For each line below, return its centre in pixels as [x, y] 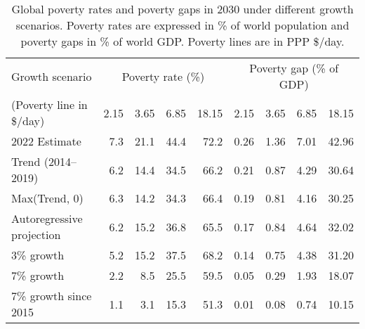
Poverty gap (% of [294, 68]
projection [36, 234]
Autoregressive [47, 218]
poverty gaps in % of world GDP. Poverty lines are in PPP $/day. [182, 41]
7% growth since [52, 296]
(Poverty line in [49, 104]
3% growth [38, 255]
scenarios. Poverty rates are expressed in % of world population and [182, 25]
